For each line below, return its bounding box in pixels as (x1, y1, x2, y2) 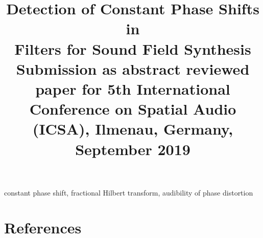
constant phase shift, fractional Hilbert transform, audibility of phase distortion (4, 187, 253, 198)
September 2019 (75, 138, 190, 159)
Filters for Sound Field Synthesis (14, 38, 251, 59)
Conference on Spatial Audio (29, 98, 236, 119)
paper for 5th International (35, 78, 230, 99)
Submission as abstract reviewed (16, 58, 250, 79)
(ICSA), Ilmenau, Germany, (32, 118, 233, 139)
